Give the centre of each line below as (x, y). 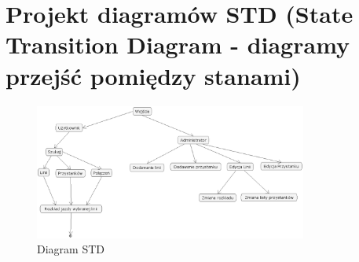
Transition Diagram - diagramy (178, 44)
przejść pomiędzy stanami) (153, 75)
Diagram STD (71, 249)
